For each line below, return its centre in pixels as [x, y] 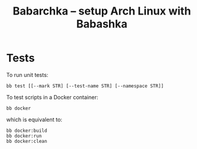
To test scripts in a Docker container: [52, 97]
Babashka [102, 24]
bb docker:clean [27, 141]
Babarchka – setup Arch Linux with [102, 11]
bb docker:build [27, 131]
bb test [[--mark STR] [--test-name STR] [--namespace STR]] [85, 86]
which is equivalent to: [34, 119]
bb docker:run [24, 136]
